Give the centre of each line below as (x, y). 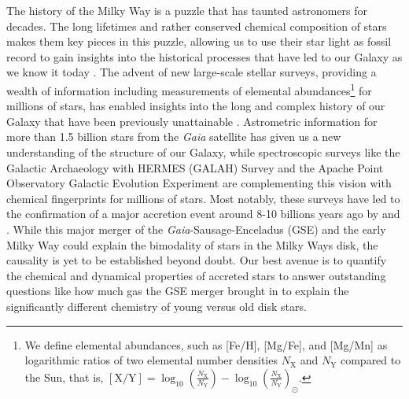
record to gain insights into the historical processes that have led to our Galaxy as (204, 56)
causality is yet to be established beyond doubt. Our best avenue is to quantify (197, 260)
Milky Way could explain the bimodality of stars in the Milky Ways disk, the (192, 244)
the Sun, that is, (64, 377)
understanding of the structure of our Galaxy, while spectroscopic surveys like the (203, 152)
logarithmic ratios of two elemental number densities (151, 360)
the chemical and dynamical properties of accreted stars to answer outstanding (196, 275)
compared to (370, 360)
